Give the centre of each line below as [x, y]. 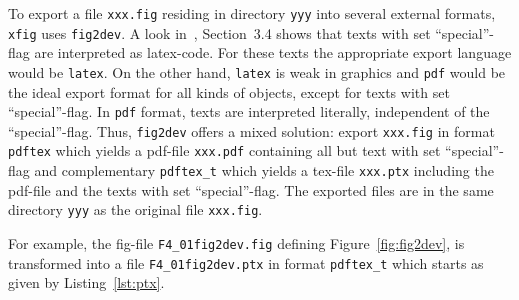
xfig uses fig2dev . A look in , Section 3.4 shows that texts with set [219, 32]
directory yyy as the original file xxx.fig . [135, 209]
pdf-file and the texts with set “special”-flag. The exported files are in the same [251, 189]
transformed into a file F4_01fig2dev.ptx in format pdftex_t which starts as [246, 262]
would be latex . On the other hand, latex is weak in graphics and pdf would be [257, 71]
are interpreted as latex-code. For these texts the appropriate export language [273, 52]
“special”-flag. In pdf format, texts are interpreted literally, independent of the [249, 111]
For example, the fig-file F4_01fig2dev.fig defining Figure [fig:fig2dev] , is [236, 243]
